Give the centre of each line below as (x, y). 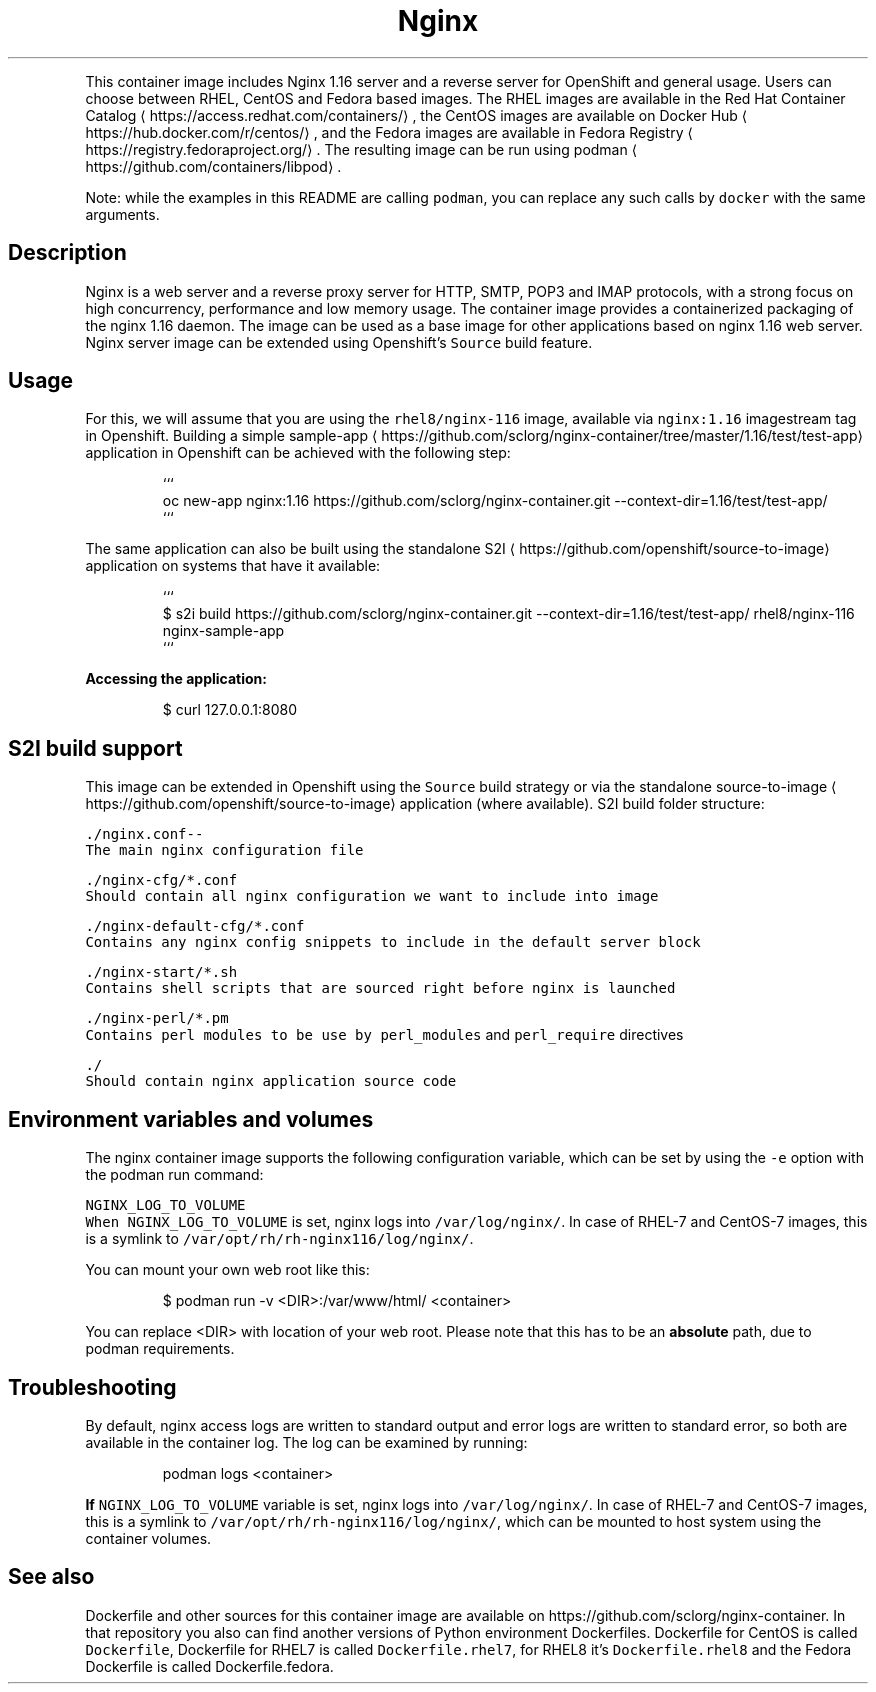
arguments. (122, 214)
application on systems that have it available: (233, 566)
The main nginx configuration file (224, 850)
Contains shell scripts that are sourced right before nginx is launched (380, 988)
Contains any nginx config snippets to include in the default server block (393, 942)
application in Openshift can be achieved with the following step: (298, 453)
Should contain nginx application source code (271, 1081)
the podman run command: (174, 1175)
